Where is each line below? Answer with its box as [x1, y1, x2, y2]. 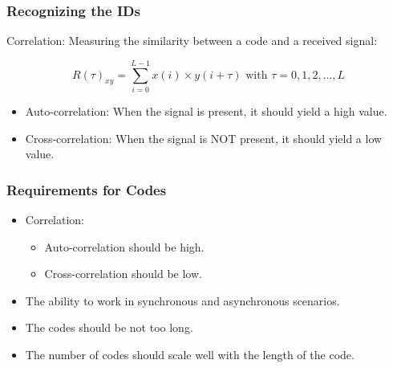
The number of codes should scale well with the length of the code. [25, 346, 355, 362]
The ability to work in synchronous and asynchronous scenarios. [25, 292, 340, 309]
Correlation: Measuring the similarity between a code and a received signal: [6, 32, 378, 49]
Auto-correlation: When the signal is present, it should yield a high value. [25, 102, 387, 119]
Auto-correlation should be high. [44, 238, 205, 255]
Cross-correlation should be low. [44, 265, 202, 282]
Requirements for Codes [6, 179, 167, 199]
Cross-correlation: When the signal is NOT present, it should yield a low [25, 129, 383, 146]
